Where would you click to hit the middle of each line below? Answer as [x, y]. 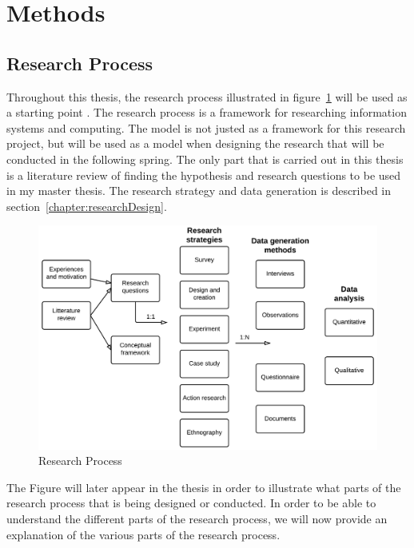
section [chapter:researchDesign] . [87, 206]
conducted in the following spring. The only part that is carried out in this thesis [205, 159]
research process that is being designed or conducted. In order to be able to [191, 503]
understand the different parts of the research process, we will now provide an [197, 519]
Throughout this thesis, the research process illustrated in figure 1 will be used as [207, 96]
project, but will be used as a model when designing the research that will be [195, 143]
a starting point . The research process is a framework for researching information [207, 112]
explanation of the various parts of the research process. [143, 534]
